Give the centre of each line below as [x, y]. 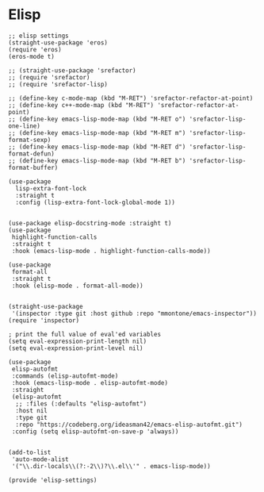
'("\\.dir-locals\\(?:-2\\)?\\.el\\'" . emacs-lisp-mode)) [111, 466]
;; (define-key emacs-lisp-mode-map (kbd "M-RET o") [97, 119]
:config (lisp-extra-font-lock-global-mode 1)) [96, 202]
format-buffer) [33, 167]
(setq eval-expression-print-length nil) [78, 341]
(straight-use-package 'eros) [58, 42]
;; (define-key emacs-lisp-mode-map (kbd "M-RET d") [97, 147]
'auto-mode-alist [40, 459]
